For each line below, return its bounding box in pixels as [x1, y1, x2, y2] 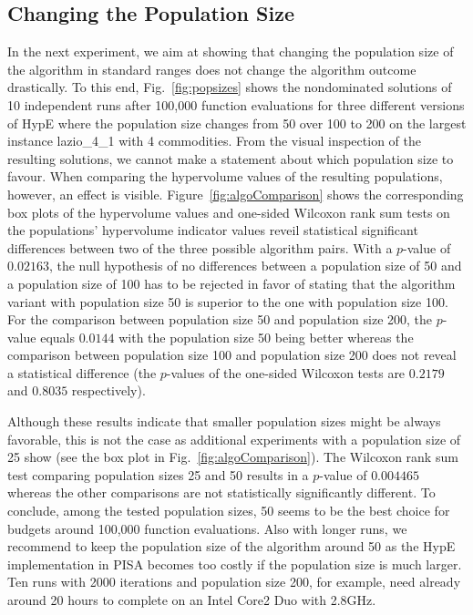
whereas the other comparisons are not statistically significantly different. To [7, 483, 436, 502]
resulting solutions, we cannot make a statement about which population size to [7, 149, 454, 168]
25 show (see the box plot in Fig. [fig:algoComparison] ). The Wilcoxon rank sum [7, 447, 458, 466]
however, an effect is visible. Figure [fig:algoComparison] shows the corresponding [7, 184, 464, 203]
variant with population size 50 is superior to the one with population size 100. [7, 292, 448, 311]
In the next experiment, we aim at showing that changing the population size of [7, 42, 454, 61]
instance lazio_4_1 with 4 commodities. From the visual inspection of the [7, 131, 421, 150]
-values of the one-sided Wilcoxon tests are [166, 363, 406, 382]
